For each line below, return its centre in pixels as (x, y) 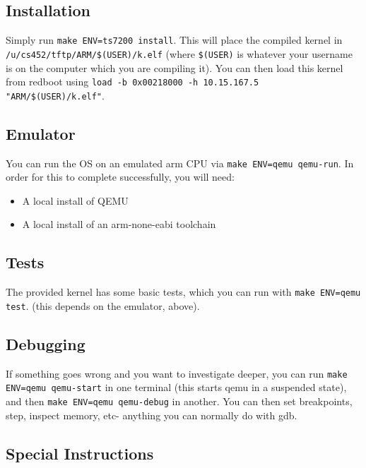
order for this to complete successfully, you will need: (120, 177)
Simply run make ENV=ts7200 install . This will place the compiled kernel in (174, 40)
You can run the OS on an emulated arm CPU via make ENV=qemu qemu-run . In (180, 163)
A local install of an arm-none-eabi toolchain (119, 224)
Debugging (46, 343)
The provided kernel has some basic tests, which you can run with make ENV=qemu (183, 292)
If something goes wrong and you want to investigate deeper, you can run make (177, 373)
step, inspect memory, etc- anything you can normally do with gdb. (152, 415)
